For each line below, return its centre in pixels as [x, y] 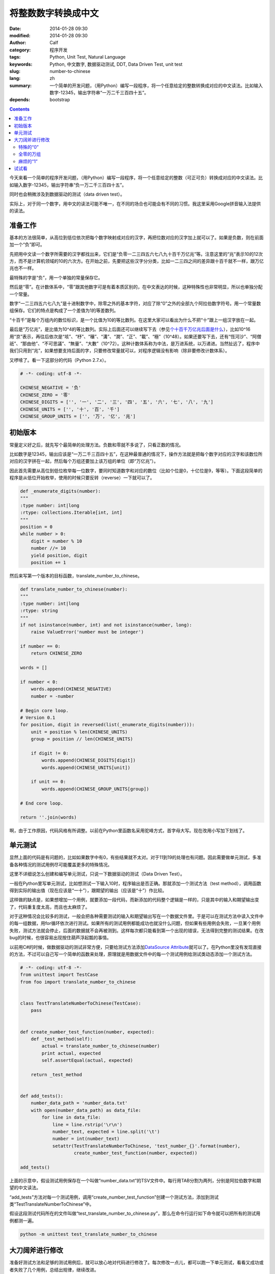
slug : [15, 71]
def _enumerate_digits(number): [61, 491]
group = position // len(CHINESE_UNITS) [82, 739]
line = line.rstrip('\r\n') [87, 1124]
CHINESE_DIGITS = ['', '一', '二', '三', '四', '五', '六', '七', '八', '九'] [117, 402]
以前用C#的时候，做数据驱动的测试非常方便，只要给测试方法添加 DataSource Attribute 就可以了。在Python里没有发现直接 [135, 947]
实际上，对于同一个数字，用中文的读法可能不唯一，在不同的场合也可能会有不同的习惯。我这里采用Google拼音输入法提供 [135, 203]
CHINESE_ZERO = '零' [45, 395]
